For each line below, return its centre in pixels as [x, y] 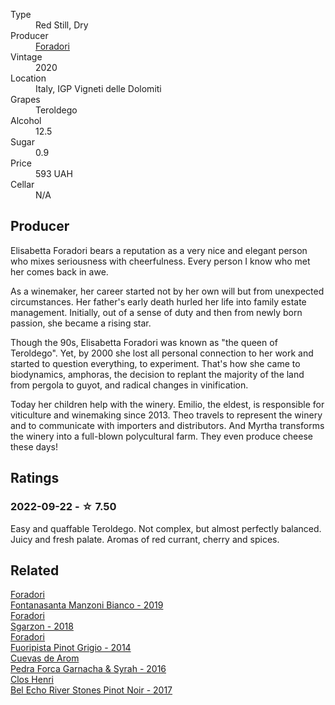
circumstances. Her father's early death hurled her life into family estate [158, 301]
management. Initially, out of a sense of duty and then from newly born [156, 312]
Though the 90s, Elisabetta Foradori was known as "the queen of [144, 342]
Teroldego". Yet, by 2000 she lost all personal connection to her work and [162, 353]
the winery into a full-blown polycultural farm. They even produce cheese [161, 436]
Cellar [22, 184]
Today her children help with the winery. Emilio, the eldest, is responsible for [167, 404]
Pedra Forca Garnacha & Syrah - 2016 [88, 669]
